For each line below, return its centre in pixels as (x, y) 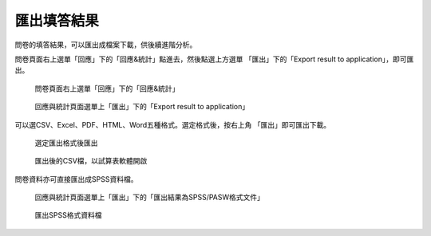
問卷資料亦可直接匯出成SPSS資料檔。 (76, 179)
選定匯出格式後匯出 (66, 143)
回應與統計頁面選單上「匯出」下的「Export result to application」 (142, 107)
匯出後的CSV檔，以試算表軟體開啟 (91, 161)
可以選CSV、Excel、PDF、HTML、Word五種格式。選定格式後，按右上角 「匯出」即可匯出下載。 (173, 124)
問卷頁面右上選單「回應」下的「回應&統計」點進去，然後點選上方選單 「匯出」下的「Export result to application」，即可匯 (214, 59)
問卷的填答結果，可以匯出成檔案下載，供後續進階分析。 (106, 45)
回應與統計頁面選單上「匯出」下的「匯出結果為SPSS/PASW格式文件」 (150, 197)
